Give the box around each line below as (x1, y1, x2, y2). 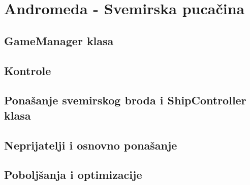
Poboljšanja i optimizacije (4, 167, 142, 182)
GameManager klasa (4, 32, 114, 48)
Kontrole (4, 62, 51, 78)
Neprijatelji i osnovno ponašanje (4, 137, 177, 153)
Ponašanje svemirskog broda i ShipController (4, 92, 246, 108)
